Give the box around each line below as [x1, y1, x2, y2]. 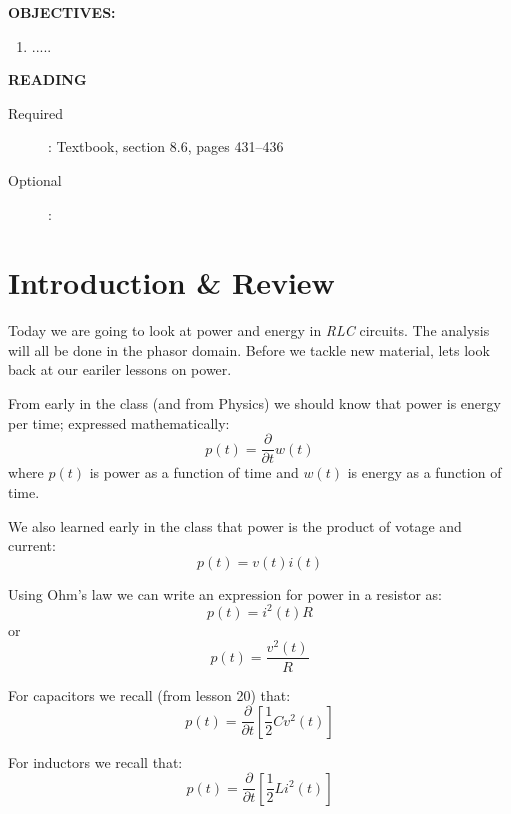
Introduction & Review [8, 262, 335, 303]
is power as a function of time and [89, 462, 299, 483]
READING [8, 69, 87, 90]
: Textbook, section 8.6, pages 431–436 [48, 136, 284, 157]
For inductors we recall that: [8, 751, 183, 772]
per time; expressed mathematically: [8, 412, 230, 433]
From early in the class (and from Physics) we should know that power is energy [8, 393, 501, 414]
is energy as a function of [347, 462, 502, 483]
